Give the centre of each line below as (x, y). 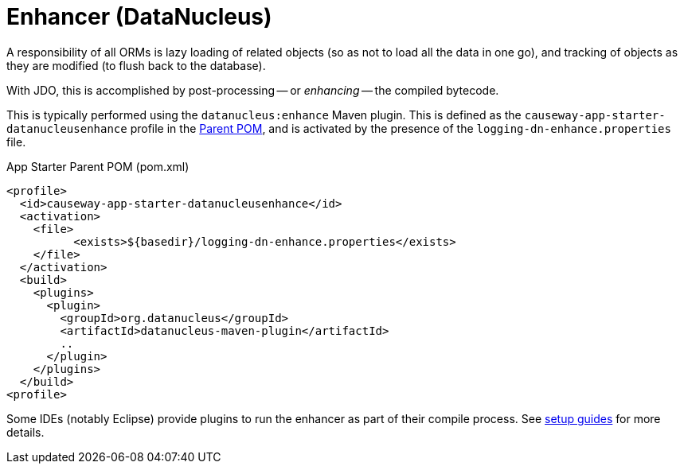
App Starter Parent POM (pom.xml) (98, 166)
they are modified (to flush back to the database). (136, 65)
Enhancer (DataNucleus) (139, 17)
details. (25, 432)
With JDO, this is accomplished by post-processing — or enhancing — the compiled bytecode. (253, 90)
